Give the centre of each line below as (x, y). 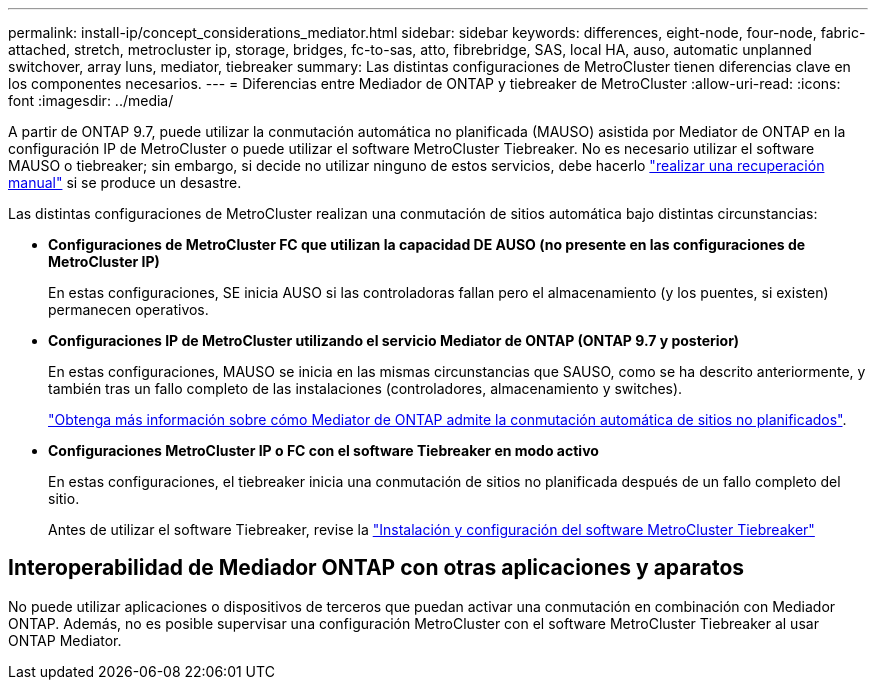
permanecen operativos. (128, 309)
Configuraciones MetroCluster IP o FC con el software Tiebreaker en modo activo (323, 450)
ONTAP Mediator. (65, 640)
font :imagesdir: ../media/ (91, 100)
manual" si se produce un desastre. (125, 182)
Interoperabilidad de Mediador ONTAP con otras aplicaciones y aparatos (376, 568)
